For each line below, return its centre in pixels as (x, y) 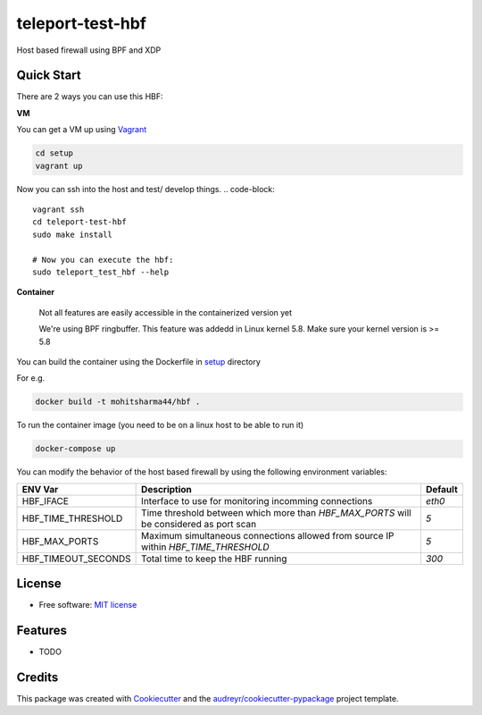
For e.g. (31, 378)
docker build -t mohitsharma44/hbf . (118, 402)
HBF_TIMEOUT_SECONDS (76, 559)
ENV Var (40, 489)
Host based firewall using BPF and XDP (89, 50)
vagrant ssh (58, 209)
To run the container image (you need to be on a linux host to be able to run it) (160, 425)
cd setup (54, 153)
